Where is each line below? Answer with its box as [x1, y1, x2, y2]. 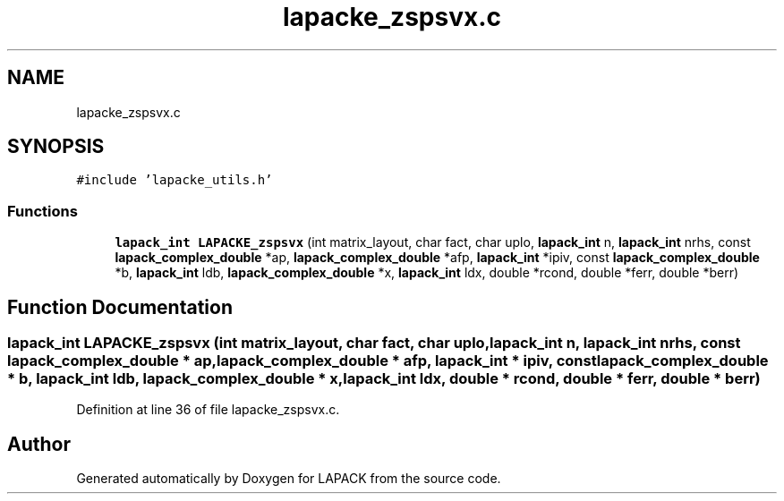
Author [7, 432, 71, 455]
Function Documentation [7, 295, 233, 318]
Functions [7, 201, 78, 220]
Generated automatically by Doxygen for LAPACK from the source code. [76, 471, 501, 487]
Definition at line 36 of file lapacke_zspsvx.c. [76, 402, 340, 418]
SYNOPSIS [7, 135, 105, 158]
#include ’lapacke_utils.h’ [76, 173, 273, 188]
